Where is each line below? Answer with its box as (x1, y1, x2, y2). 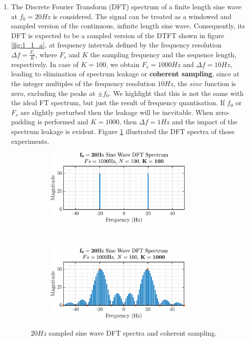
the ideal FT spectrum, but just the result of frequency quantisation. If (11, 97, 225, 108)
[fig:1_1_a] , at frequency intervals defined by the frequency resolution (11, 40, 222, 50)
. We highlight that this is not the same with (109, 88, 244, 98)
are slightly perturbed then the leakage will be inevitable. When (20, 107, 213, 117)
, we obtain (106, 59, 140, 69)
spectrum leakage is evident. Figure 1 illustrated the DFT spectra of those (11, 126, 235, 136)
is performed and (37, 116, 89, 127)
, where (35, 49, 57, 59)
